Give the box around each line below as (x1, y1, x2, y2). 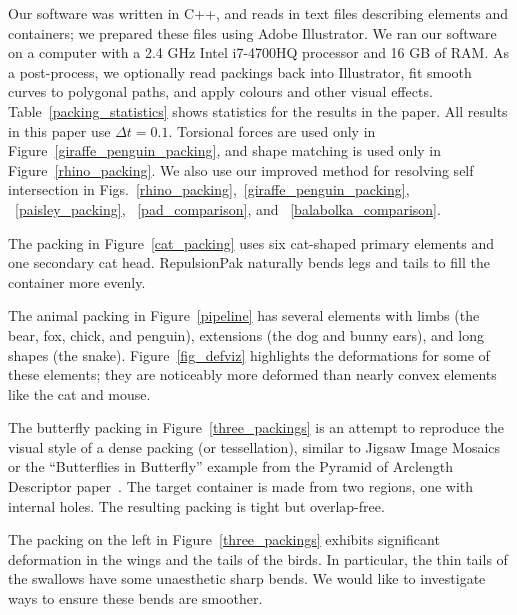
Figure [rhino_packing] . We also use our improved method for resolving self (8, 159, 474, 180)
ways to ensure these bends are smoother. (8, 588, 263, 609)
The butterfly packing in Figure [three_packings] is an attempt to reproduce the (8, 417, 505, 438)
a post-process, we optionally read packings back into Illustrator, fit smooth (8, 61, 472, 82)
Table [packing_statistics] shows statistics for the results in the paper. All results (8, 100, 508, 121)
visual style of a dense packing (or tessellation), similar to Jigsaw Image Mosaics (8, 436, 501, 457)
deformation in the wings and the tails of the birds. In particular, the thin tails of (8, 548, 508, 569)
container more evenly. (8, 271, 146, 292)
